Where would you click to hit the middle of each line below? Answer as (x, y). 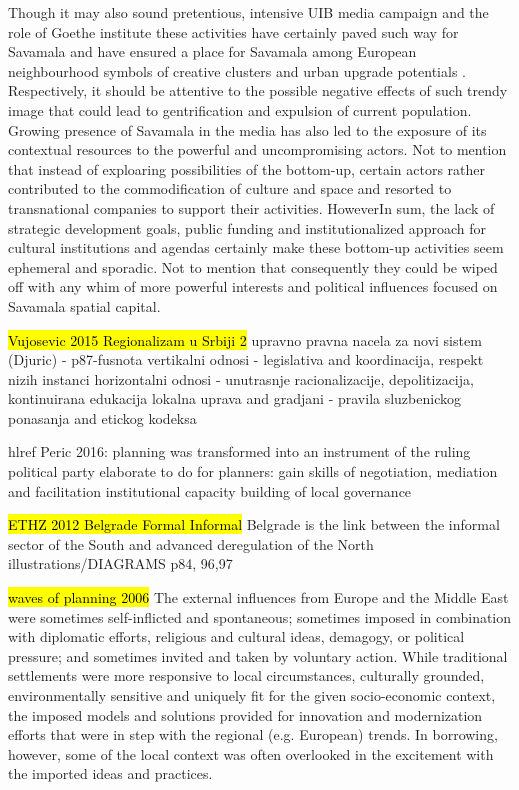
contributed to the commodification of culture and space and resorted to (230, 188)
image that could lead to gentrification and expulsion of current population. (240, 109)
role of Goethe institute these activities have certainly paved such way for (233, 31)
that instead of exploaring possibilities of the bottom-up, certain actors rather (247, 168)
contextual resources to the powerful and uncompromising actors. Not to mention (257, 149)
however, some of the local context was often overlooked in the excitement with (251, 753)
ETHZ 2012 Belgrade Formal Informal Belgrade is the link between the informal (254, 524)
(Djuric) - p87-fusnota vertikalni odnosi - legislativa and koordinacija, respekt (246, 359)
